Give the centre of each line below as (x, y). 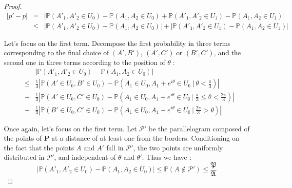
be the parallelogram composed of (199, 128)
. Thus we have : (167, 157)
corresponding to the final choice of (57, 52)
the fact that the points (39, 147)
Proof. (13, 6)
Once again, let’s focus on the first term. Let (70, 128)
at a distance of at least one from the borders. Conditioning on (145, 138)
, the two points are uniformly (178, 147)
